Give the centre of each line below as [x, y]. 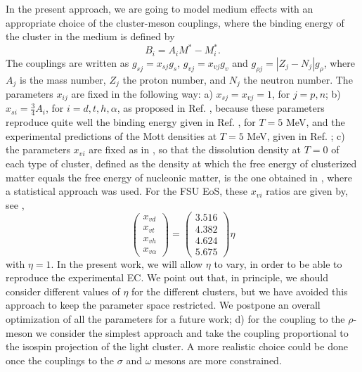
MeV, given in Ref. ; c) [296, 135]
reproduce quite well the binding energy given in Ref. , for [131, 122]
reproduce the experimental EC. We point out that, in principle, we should [167, 277]
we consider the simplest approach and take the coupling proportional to [192, 332]
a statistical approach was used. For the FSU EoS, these [127, 191]
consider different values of [63, 291]
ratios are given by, [307, 191]
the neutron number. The [298, 79]
